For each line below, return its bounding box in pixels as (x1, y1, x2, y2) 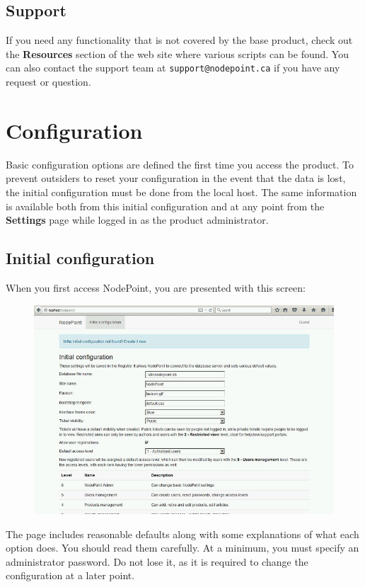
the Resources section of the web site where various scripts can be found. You (6, 46, 349, 61)
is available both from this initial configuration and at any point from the (6, 198, 325, 213)
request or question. (6, 74, 91, 89)
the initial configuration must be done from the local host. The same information (6, 184, 357, 199)
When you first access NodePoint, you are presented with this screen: (6, 280, 306, 295)
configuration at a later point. (6, 568, 135, 583)
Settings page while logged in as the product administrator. (6, 212, 269, 227)
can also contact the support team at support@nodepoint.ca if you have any (6, 60, 340, 75)
